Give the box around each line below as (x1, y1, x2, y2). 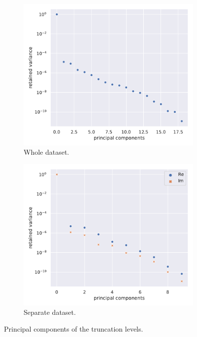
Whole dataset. (24, 147, 69, 157)
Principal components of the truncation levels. (4, 323, 143, 334)
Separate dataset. (24, 307, 76, 317)
